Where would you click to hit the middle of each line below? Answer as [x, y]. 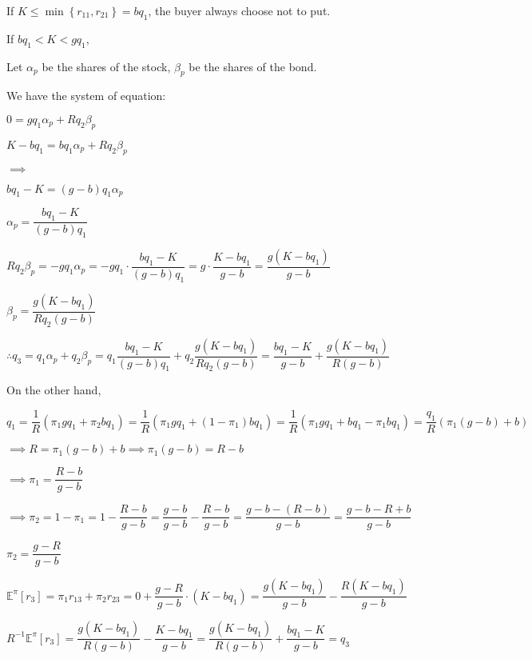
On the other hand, [54, 390]
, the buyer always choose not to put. [239, 10]
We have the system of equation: [86, 96]
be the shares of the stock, [106, 66]
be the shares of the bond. [253, 66]
